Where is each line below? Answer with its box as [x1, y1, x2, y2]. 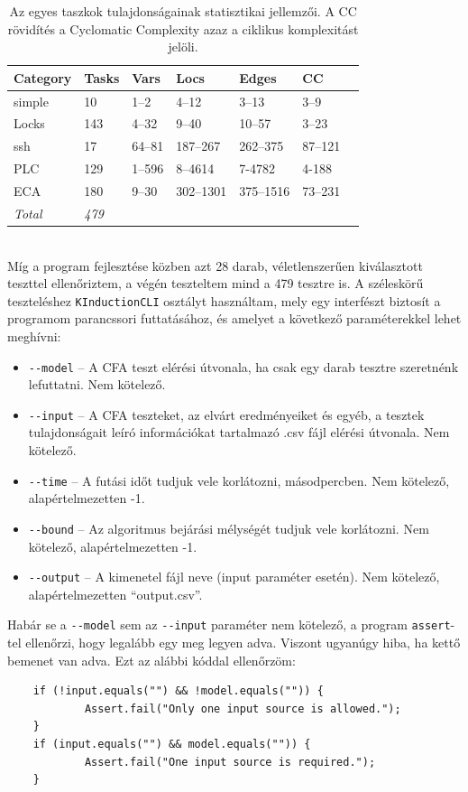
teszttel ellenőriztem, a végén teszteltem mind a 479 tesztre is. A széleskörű [7, 274, 424, 293]
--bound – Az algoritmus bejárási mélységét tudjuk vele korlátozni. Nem [28, 518, 429, 537]
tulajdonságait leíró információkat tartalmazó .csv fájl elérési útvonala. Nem [28, 423, 450, 442]
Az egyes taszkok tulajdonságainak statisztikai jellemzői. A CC [9, 2, 357, 20]
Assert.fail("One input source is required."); [84, 755, 376, 769]
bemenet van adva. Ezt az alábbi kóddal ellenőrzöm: [7, 650, 296, 669]
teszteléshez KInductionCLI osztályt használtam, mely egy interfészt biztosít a [7, 291, 441, 310]
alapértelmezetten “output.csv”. [28, 584, 203, 603]
